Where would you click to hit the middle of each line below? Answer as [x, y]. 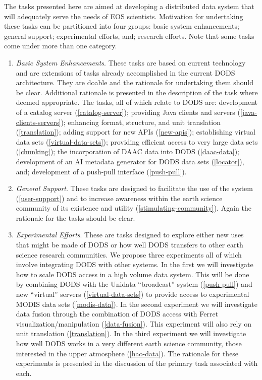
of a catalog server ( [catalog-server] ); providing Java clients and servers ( [128, 112]
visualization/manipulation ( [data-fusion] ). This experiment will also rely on [134, 323]
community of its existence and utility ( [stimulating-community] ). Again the [134, 208]
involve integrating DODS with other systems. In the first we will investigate [135, 264]
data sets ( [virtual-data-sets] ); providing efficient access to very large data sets [137, 141]
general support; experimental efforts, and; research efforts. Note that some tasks [129, 36]
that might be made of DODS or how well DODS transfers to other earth [129, 245]
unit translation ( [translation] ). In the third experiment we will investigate [131, 333]
